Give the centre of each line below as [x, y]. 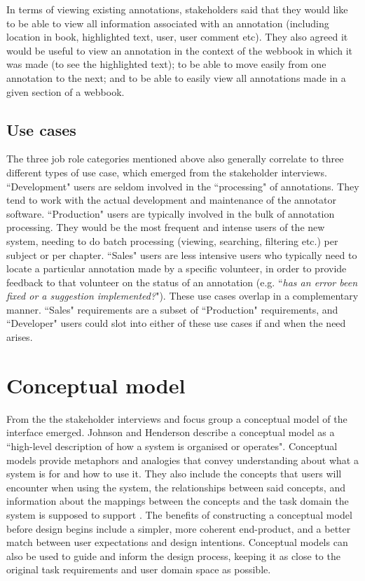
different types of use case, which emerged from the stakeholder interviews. [167, 172]
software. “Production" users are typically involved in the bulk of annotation [171, 213]
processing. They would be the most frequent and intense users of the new [166, 227]
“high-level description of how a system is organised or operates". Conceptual [172, 446]
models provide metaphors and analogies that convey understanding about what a [182, 460]
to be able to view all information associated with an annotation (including [168, 23]
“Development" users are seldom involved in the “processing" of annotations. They [183, 186]
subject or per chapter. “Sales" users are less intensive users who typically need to [182, 254]
